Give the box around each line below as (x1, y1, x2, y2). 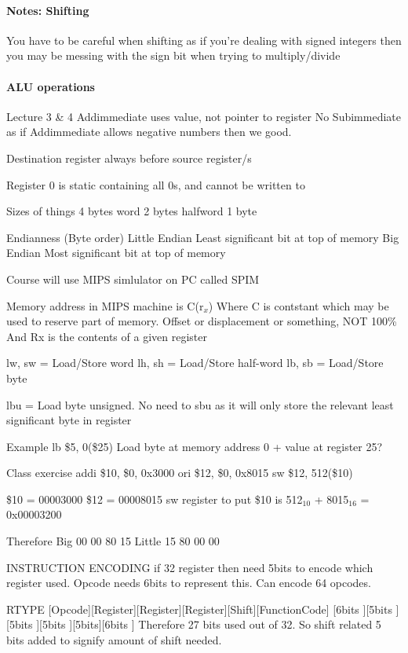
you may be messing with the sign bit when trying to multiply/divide (6, 47, 341, 64)
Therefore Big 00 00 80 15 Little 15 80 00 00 (6, 533, 220, 549)
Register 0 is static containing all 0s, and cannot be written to (6, 176, 305, 193)
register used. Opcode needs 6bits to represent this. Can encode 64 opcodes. (6, 574, 371, 591)
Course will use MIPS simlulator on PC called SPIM (6, 270, 260, 287)
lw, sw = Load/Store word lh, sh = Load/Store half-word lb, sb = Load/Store (6, 354, 384, 371)
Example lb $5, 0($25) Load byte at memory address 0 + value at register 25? (6, 438, 383, 454)
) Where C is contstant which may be (208, 297, 389, 314)
